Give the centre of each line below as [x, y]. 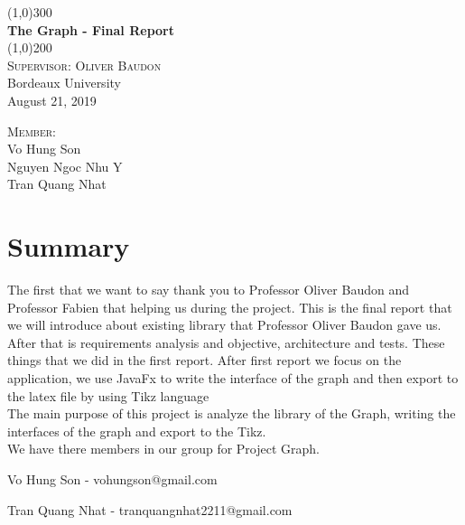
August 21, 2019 [52, 100]
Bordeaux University [64, 83]
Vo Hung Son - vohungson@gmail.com [112, 479]
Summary [69, 246]
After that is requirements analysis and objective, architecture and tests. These [226, 342]
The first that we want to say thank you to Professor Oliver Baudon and [208, 290]
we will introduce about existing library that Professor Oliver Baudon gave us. [224, 325]
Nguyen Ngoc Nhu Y [65, 166]
